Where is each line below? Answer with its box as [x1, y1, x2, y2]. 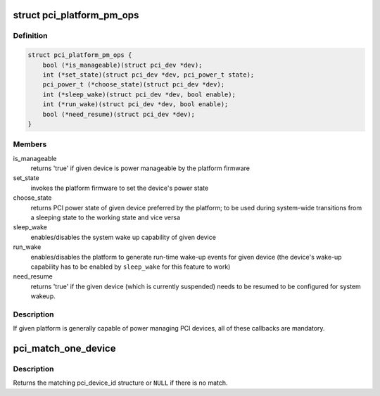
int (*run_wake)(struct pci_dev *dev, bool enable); [42, 101, 229, 108]
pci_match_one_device [13, 343, 116, 355]
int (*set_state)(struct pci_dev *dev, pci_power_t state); [42, 70, 255, 79]
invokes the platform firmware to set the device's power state [30, 184, 209, 192]
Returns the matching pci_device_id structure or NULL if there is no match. [13, 378, 228, 387]
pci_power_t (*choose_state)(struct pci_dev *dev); [42, 81, 225, 89]
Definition [13, 31, 48, 41]
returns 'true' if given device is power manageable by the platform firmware [30, 164, 250, 172]
